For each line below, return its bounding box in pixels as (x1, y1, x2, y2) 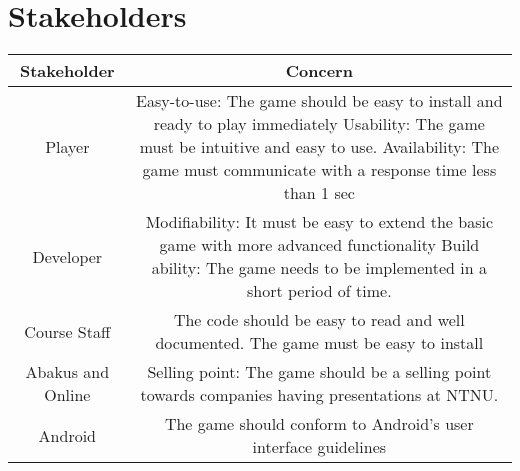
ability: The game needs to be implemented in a (151, 256, 487, 280)
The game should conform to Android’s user (164, 412, 474, 436)
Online (44, 383, 91, 407)
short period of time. (247, 279, 392, 303)
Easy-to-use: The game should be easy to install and (136, 89, 503, 113)
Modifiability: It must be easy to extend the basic (145, 210, 494, 234)
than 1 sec (283, 181, 355, 205)
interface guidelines (252, 435, 387, 459)
